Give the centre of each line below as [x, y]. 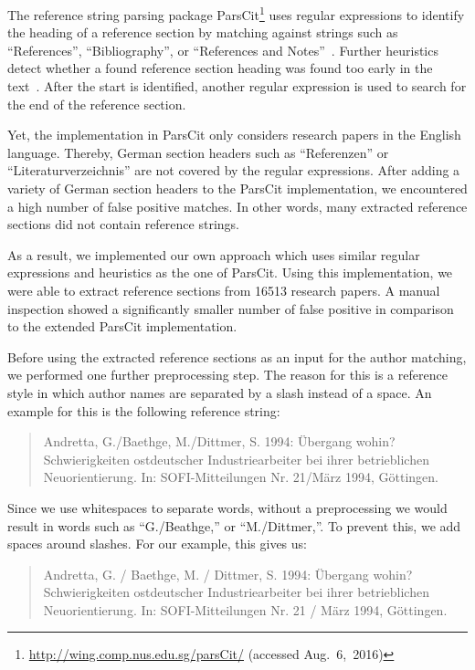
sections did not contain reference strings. [123, 224]
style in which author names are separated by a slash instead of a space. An [220, 392]
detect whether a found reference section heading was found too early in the [220, 68]
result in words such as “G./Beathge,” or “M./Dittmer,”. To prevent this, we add [234, 525]
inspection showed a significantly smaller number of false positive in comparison [231, 308]
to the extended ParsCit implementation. [122, 326]
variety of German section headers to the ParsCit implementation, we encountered [237, 188]
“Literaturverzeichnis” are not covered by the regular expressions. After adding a [234, 170]
